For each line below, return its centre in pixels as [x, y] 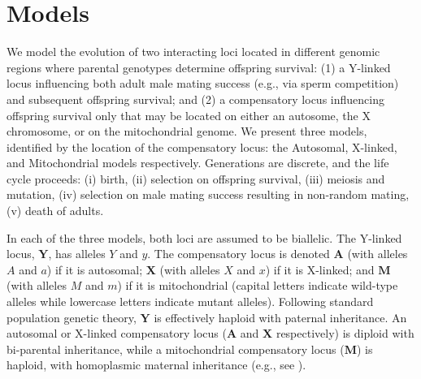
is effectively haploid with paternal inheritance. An [280, 317]
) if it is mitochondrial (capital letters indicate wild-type [258, 285]
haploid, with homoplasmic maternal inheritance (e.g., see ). [156, 365]
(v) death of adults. [55, 211]
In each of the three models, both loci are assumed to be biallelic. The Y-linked [204, 237]
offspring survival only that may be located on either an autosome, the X [189, 115]
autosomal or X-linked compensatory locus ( [117, 333]
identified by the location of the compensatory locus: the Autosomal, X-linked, [202, 146]
